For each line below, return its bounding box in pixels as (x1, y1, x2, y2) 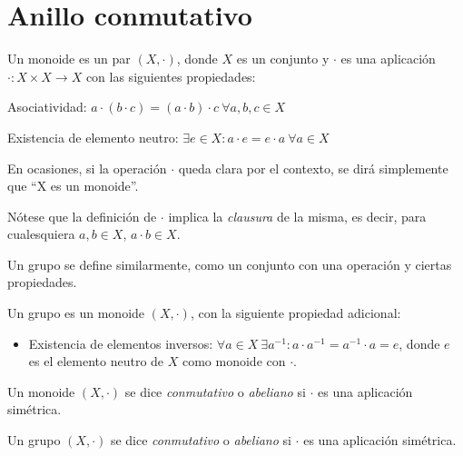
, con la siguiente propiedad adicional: (190, 303, 401, 322)
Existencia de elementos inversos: (28, 333, 213, 352)
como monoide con (182, 352, 286, 371)
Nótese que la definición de (7, 206, 157, 225)
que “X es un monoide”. (7, 176, 139, 195)
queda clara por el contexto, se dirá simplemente (178, 158, 448, 177)
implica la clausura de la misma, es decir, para (168, 206, 427, 225)
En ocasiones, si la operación (7, 158, 167, 177)
